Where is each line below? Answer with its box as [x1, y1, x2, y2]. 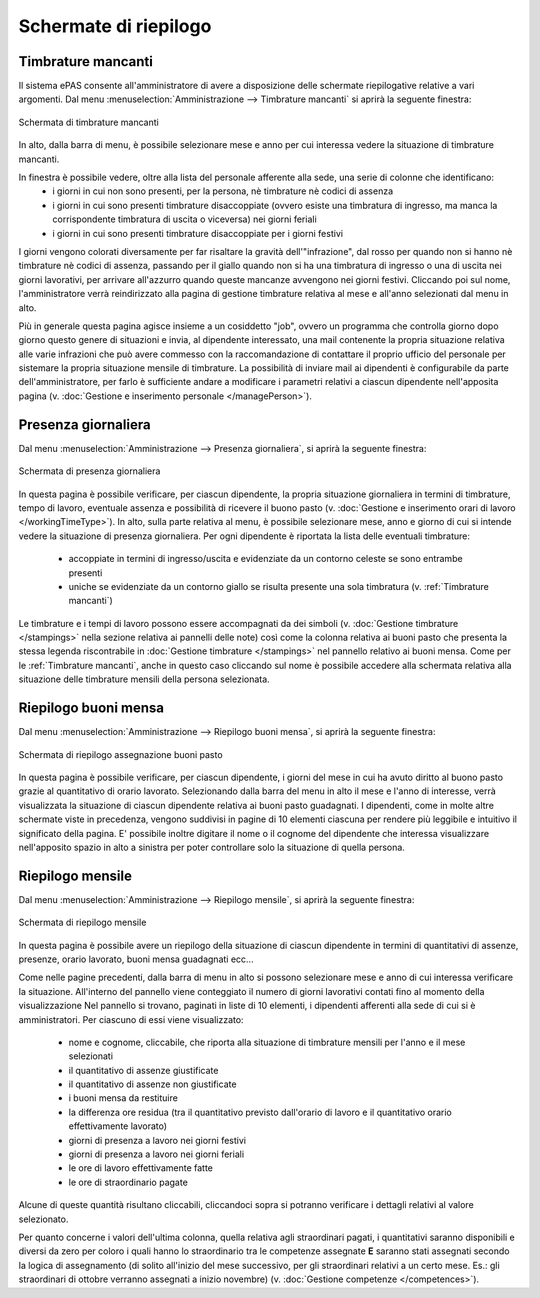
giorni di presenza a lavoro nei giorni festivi [68, 1134, 247, 1146]
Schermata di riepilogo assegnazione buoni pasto [18, 748, 224, 760]
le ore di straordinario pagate [68, 1176, 189, 1188]
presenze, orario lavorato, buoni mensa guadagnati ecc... [18, 953, 254, 965]
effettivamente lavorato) [68, 1120, 168, 1132]
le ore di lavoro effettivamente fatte [68, 1162, 214, 1174]
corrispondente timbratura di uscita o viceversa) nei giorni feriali [52, 213, 317, 225]
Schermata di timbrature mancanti [18, 116, 159, 128]
